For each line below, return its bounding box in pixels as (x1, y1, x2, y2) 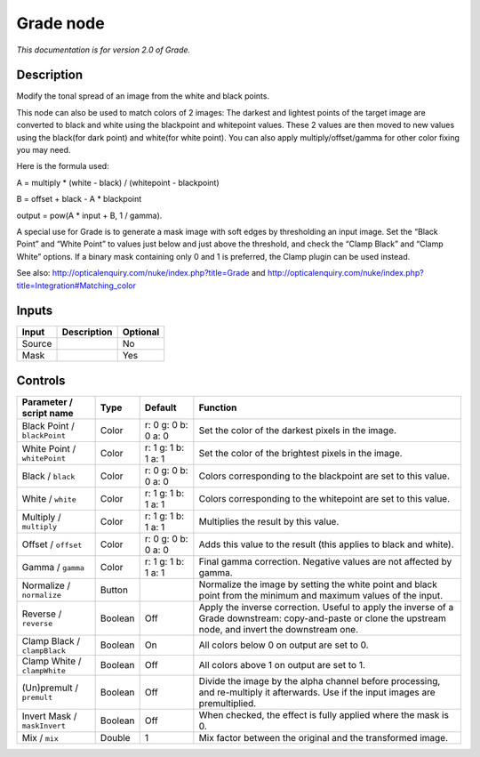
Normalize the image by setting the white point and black (198, 578, 437, 591)
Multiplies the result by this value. (198, 515, 340, 527)
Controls (16, 373, 66, 388)
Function (198, 401, 237, 414)
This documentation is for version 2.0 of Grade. (16, 44, 191, 55)
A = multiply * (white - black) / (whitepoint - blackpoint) (16, 177, 220, 188)
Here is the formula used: (16, 161, 110, 172)
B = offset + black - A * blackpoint (16, 194, 142, 205)
